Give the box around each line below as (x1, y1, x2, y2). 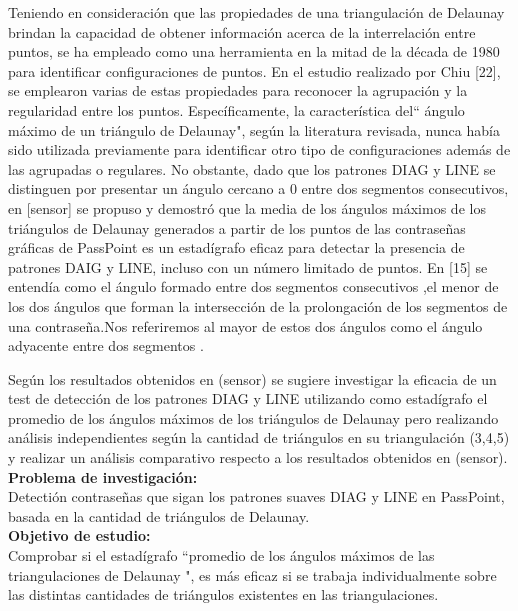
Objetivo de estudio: (8, 525, 151, 546)
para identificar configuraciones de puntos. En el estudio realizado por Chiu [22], (8, 60, 501, 81)
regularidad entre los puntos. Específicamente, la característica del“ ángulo (8, 99, 465, 120)
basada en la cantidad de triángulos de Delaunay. (8, 505, 310, 526)
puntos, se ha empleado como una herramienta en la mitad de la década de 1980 (8, 41, 500, 62)
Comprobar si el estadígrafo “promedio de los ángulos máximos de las (8, 545, 435, 566)
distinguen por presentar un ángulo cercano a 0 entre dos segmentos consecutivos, (8, 178, 509, 199)
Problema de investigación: (8, 466, 198, 487)
